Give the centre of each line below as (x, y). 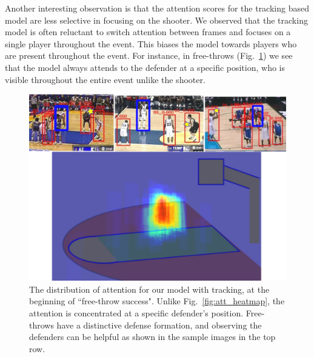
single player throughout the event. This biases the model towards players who (151, 43)
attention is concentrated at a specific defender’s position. (136, 313)
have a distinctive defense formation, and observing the (159, 325)
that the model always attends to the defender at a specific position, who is (145, 67)
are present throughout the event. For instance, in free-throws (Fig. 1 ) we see (149, 55)
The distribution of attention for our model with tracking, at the (149, 289)
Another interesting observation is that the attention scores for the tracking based (157, 8)
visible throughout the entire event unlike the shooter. (105, 79)
